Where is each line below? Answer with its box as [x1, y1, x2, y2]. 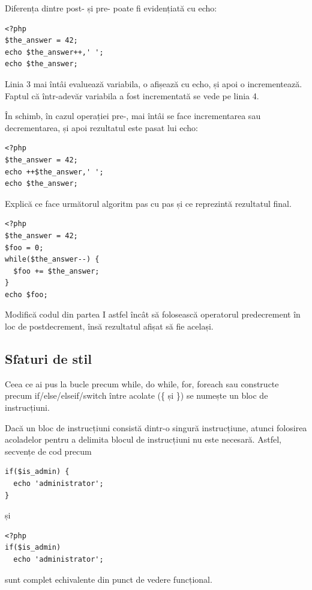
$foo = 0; [5, 243, 44, 252]
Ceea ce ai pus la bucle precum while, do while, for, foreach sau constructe [5, 377, 279, 390]
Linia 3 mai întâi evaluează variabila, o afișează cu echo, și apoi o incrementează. [5, 77, 302, 90]
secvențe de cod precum [5, 444, 92, 457]
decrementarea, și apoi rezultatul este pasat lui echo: [5, 121, 198, 134]
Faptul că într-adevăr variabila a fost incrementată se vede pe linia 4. [5, 89, 259, 102]
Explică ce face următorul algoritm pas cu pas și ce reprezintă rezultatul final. [5, 197, 292, 209]
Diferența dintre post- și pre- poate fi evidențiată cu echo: [5, 2, 217, 14]
